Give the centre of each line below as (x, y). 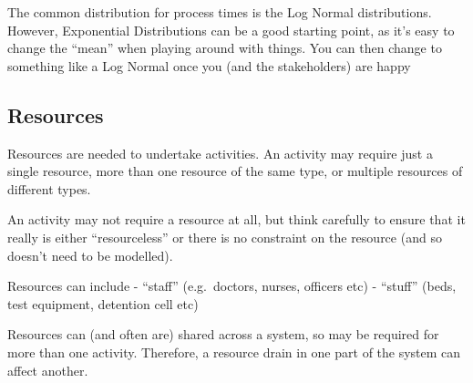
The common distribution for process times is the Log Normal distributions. (220, 12)
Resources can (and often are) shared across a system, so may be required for (223, 334)
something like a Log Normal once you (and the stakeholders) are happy (209, 65)
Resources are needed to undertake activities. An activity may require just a (220, 153)
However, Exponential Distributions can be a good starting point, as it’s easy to (231, 30)
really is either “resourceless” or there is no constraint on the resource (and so (225, 237)
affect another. (48, 370)
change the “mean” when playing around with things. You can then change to (225, 48)
